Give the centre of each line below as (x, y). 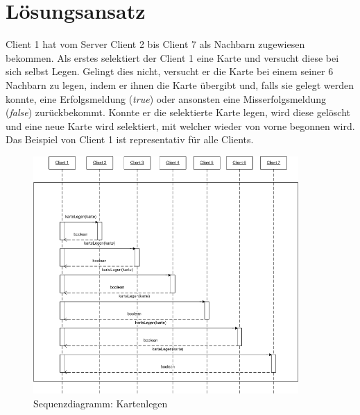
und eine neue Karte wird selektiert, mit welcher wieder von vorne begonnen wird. (180, 125)
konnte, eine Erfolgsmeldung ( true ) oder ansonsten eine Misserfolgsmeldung (166, 98)
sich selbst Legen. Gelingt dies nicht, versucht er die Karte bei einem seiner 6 (170, 71)
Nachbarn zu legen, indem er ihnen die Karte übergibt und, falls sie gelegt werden (180, 84)
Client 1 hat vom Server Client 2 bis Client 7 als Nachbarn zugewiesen (155, 44)
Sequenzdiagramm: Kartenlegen (101, 403)
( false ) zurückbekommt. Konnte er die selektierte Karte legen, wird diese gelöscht (178, 112)
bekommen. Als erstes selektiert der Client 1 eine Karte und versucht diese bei (172, 57)
